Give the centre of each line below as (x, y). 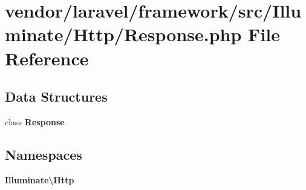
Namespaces (44, 154)
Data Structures (56, 97)
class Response (35, 121)
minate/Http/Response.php (123, 34)
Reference (47, 58)
